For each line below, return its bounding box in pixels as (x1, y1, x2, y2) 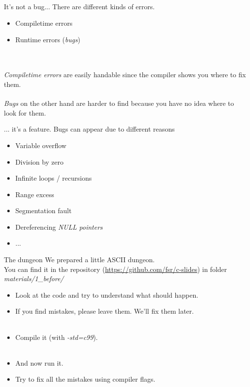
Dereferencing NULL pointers (15, 221, 103, 232)
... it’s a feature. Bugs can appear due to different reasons (4, 124, 175, 134)
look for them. (4, 107, 46, 118)
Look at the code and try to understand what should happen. (15, 289, 199, 300)
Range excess (15, 189, 54, 199)
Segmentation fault (15, 205, 72, 216)
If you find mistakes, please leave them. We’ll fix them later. (15, 306, 194, 316)
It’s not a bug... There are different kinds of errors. (4, 1, 155, 12)
